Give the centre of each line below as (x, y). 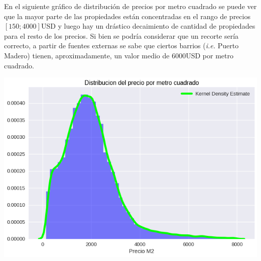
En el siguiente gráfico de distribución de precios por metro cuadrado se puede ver (130, 6)
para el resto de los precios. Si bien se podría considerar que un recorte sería (121, 35)
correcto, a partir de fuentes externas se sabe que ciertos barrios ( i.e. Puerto (121, 46)
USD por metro (210, 55)
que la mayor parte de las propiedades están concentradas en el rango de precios (127, 16)
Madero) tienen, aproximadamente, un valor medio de (87, 55)
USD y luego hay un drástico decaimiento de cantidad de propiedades (148, 26)
